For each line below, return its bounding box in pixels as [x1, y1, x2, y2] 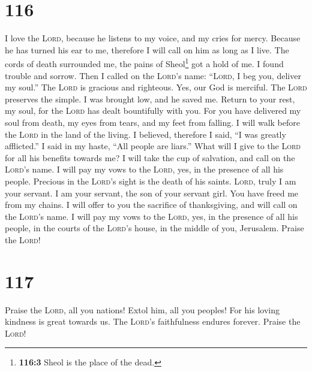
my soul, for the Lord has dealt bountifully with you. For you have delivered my [5, 104, 301, 117]
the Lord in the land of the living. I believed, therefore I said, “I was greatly [5, 128, 286, 140]
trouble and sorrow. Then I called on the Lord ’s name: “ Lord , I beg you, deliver [5, 69, 301, 81]
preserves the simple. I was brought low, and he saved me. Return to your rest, [5, 92, 295, 105]
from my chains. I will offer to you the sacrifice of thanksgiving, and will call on [5, 198, 298, 211]
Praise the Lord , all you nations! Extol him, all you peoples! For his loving [5, 303, 280, 316]
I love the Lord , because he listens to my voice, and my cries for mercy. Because [5, 32, 301, 44]
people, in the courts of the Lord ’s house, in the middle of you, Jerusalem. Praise [5, 222, 304, 234]
